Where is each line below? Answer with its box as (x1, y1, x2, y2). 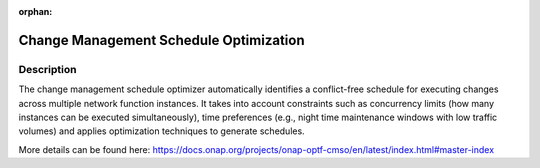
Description (18, 62, 77, 76)
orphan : (18, 6, 53, 17)
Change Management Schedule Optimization (18, 31, 305, 49)
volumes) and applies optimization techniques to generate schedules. (18, 125, 305, 137)
